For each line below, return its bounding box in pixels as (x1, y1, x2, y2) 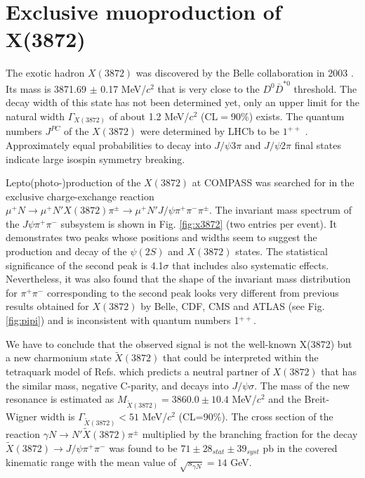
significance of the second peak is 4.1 (6, 257, 164, 272)
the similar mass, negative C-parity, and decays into (6, 377, 229, 392)
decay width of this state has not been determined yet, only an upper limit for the (6, 95, 359, 110)
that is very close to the (157, 81, 260, 96)
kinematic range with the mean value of (6, 455, 177, 470)
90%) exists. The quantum (230, 108, 345, 123)
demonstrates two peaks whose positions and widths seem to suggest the (6, 230, 317, 245)
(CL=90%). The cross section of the (178, 409, 333, 424)
